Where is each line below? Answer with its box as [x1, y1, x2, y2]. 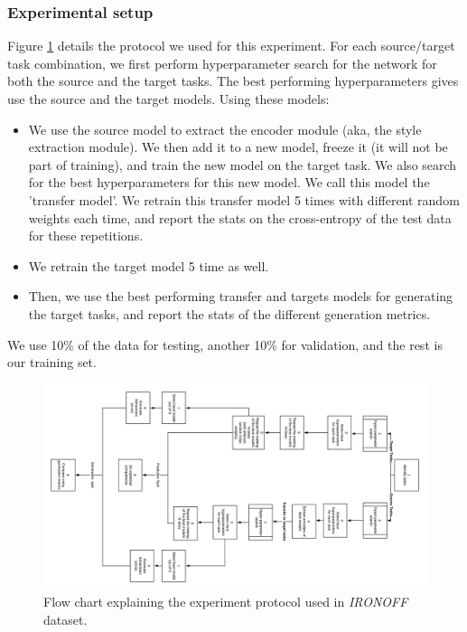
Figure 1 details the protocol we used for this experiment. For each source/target [7, 36, 455, 55]
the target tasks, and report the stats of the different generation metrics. [28, 304, 431, 323]
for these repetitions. [28, 226, 144, 245]
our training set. [7, 353, 97, 372]
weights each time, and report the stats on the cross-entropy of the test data [28, 208, 452, 227]
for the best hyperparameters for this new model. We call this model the [28, 173, 430, 192]
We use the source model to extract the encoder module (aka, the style [28, 119, 422, 138]
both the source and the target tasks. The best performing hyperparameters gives [7, 71, 459, 90]
